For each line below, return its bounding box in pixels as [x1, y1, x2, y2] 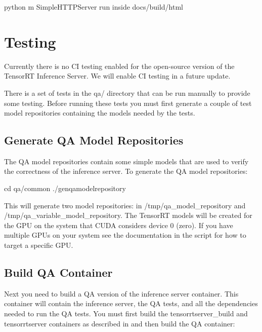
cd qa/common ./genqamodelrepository [4, 183, 126, 194]
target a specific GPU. [4, 240, 73, 250]
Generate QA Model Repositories [4, 132, 184, 148]
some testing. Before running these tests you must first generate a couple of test [4, 97, 252, 108]
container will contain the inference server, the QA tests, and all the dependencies [4, 298, 258, 309]
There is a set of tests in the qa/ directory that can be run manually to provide [4, 87, 250, 98]
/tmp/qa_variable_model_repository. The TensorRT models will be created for [4, 210, 252, 220]
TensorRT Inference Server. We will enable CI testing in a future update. [4, 70, 231, 81]
